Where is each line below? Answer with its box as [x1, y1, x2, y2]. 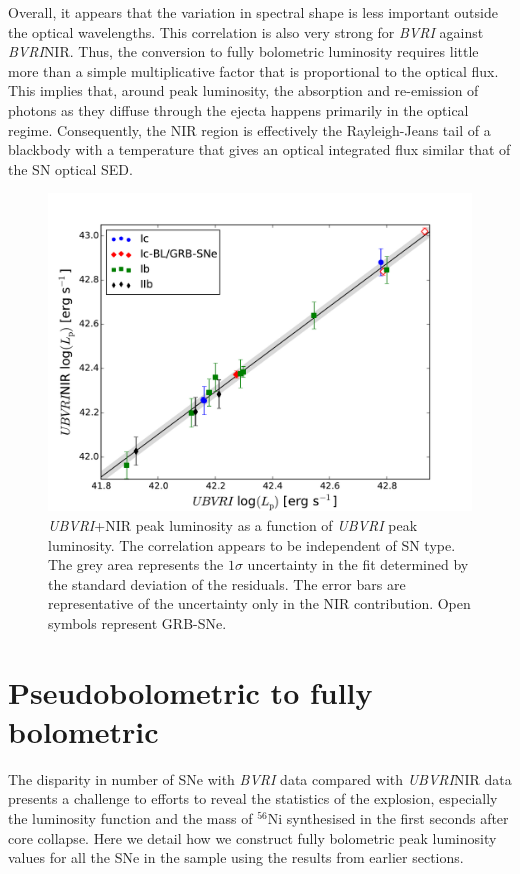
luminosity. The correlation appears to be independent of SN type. [48, 534, 456, 555]
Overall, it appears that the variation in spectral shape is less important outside [8, 2, 498, 22]
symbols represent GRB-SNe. [48, 612, 227, 633]
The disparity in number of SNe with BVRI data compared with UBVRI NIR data [8, 768, 512, 789]
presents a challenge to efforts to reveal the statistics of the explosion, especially [8, 788, 498, 809]
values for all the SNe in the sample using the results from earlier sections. [8, 847, 464, 868]
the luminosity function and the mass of [8, 808, 253, 828]
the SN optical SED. [8, 158, 133, 179]
